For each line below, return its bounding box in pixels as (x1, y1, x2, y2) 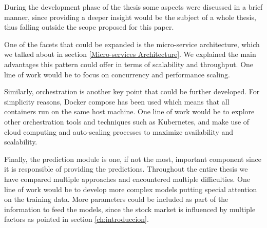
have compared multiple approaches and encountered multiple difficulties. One (4, 173, 250, 184)
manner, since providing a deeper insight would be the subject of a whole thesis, (4, 11, 256, 22)
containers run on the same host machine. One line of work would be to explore (4, 106, 255, 117)
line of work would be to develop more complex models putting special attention (4, 183, 257, 194)
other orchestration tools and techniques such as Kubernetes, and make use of (4, 116, 250, 127)
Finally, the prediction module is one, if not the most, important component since (4, 153, 262, 164)
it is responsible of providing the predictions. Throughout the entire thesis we (4, 163, 248, 174)
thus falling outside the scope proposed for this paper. (4, 22, 174, 32)
